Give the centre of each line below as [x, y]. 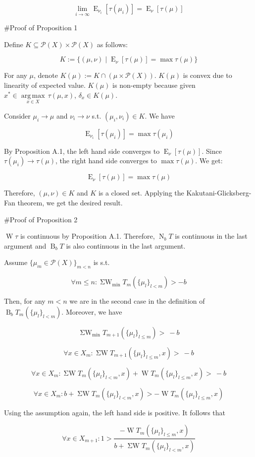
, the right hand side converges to [106, 161]
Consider [17, 115]
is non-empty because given [154, 85]
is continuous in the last [211, 236]
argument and [25, 245]
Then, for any [25, 301]
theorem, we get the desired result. [70, 202]
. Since [212, 151]
